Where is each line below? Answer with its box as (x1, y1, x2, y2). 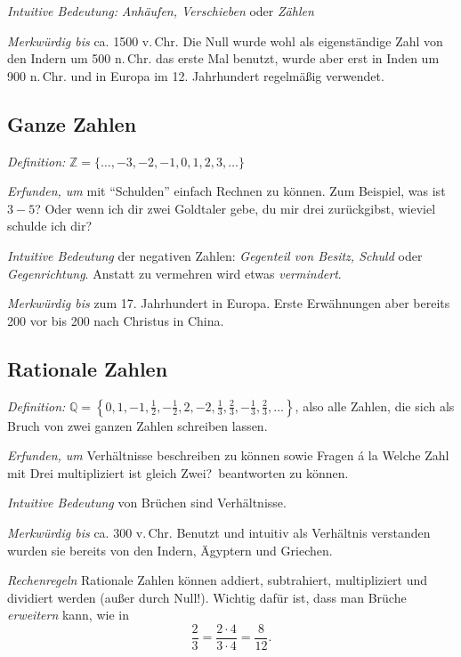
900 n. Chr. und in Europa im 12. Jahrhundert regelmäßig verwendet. (7, 66, 384, 85)
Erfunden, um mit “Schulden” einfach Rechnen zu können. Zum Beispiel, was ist (7, 182, 446, 200)
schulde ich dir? (7, 216, 93, 235)
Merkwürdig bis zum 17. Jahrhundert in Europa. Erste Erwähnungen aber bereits (7, 294, 450, 312)
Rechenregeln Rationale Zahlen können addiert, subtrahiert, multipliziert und (7, 571, 428, 589)
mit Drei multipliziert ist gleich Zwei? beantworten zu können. (7, 463, 349, 482)
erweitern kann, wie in (7, 605, 129, 624)
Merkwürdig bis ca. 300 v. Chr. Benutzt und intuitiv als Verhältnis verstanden (7, 523, 431, 541)
